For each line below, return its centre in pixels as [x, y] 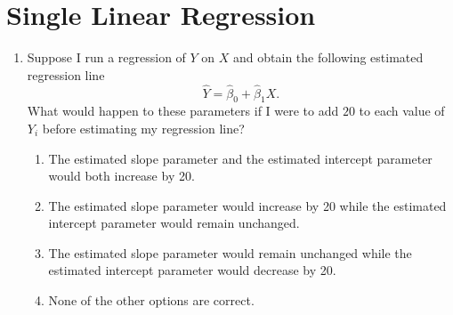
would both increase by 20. [121, 176]
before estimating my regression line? [143, 128]
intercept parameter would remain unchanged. [174, 223]
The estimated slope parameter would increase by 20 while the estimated [247, 205]
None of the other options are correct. [151, 300]
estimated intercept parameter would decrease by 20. [192, 270]
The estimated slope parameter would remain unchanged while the [230, 252]
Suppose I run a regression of [106, 57]
